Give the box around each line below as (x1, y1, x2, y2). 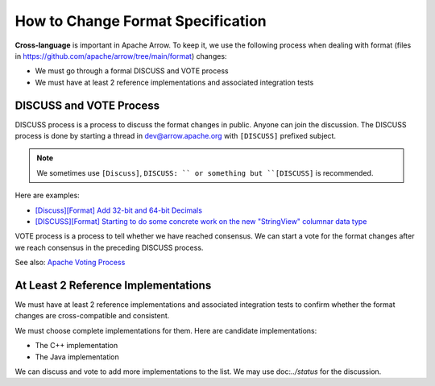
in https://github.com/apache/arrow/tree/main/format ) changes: (14, 51, 227, 60)
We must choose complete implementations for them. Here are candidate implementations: (14, 326, 317, 335)
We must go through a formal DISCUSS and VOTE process (35, 66, 229, 76)
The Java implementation (35, 351, 120, 362)
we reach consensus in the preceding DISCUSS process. (14, 243, 204, 252)
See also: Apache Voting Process (14, 258, 126, 268)
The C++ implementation (35, 341, 118, 351)
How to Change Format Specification (14, 12, 267, 30)
